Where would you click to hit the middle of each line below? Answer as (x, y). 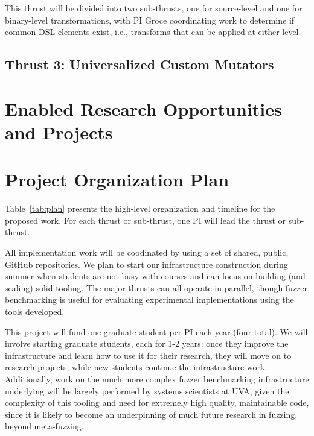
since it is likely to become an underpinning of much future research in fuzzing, (151, 414)
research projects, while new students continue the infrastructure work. (136, 367)
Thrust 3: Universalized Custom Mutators (139, 64)
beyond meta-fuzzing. (44, 426)
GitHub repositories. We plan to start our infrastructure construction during (146, 264)
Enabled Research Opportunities (143, 108)
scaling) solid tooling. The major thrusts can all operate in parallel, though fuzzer (156, 287)
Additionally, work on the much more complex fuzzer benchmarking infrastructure (157, 378)
